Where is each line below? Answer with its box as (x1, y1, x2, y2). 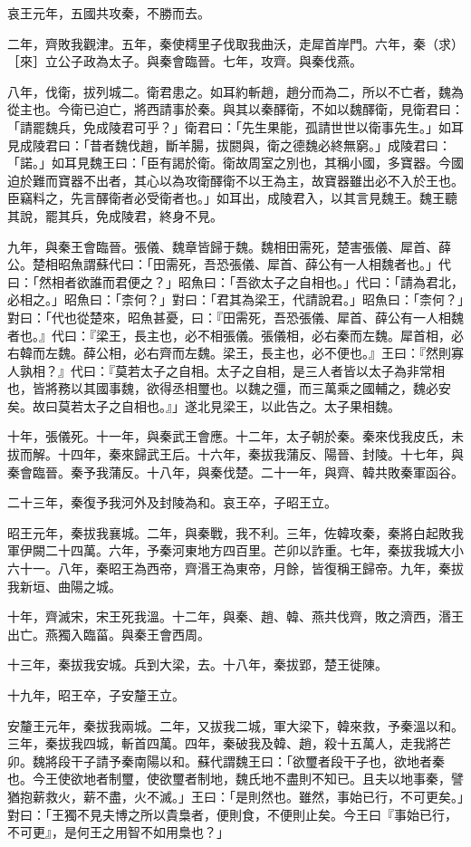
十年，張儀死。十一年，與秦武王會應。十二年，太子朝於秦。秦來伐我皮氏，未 (7, 427, 464, 446)
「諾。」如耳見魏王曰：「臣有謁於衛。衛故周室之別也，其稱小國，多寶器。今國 (7, 153, 464, 172)
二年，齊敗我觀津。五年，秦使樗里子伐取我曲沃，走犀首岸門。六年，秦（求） (7, 34, 464, 53)
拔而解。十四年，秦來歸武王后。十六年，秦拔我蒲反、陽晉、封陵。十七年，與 (7, 445, 464, 464)
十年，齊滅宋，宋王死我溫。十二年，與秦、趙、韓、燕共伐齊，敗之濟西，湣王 (7, 607, 464, 626)
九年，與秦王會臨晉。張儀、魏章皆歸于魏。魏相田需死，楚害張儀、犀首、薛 (7, 236, 451, 255)
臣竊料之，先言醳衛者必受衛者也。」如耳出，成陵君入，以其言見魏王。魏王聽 (7, 188, 457, 207)
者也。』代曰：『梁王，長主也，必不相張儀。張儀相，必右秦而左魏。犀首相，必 (7, 325, 464, 344)
